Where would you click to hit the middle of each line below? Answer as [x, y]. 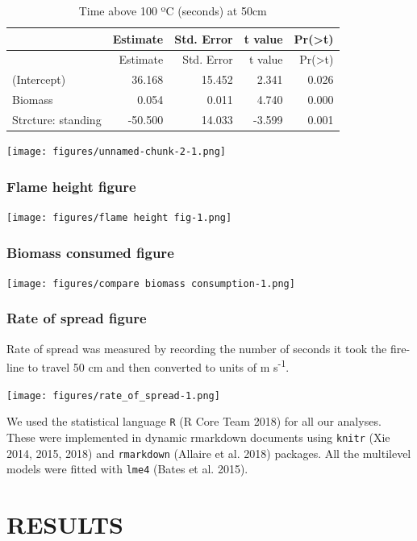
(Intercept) [39, 79]
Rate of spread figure [77, 318]
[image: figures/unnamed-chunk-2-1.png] [117, 152]
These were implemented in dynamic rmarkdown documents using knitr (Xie [198, 437]
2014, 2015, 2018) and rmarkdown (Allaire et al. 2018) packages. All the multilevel [209, 453]
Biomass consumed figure [90, 252]
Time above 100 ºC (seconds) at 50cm [173, 10]
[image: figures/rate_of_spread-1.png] [113, 395]
